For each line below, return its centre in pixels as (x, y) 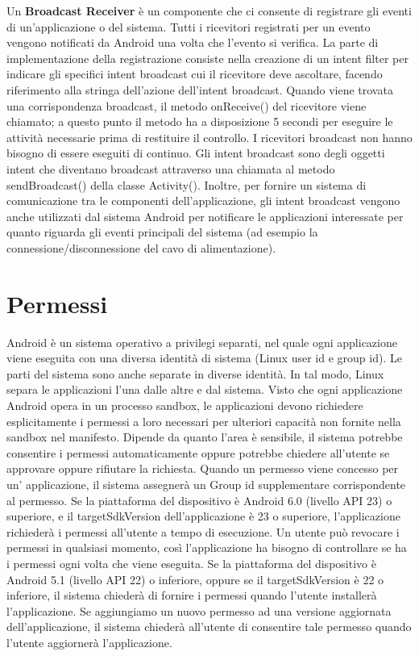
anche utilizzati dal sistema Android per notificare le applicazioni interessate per (205, 216)
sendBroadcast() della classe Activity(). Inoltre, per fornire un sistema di (187, 184)
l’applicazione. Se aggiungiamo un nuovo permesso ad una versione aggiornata (199, 610)
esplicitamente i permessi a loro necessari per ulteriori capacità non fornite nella (204, 421)
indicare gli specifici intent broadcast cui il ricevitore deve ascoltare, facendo (195, 74)
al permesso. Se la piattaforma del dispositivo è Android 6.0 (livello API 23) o (199, 500)
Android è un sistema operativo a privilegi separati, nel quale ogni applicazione (202, 342)
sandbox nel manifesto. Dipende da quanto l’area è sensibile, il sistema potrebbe (205, 437)
